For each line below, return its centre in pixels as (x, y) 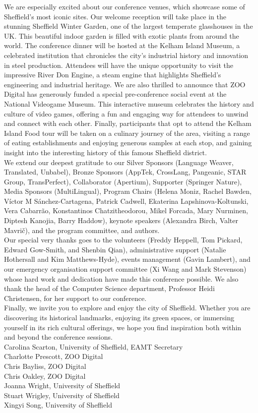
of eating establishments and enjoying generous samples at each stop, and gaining (128, 143)
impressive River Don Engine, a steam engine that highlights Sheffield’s (113, 75)
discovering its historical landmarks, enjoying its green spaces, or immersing (119, 317)
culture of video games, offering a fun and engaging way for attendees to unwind (126, 113)
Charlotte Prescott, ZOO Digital (54, 356)
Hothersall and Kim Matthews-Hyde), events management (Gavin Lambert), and (127, 259)
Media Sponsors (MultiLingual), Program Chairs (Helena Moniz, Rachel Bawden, (128, 191)
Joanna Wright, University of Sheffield (62, 385)
